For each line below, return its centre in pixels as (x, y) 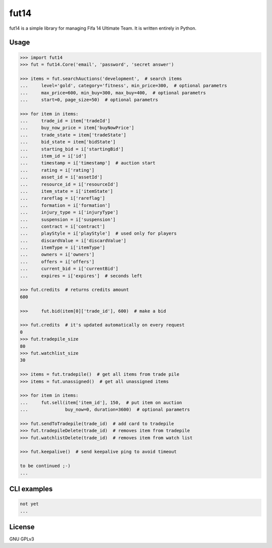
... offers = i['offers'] (57, 261)
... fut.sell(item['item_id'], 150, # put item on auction (101, 402)
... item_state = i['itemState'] (66, 191)
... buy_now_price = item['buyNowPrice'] (77, 128)
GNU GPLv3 (22, 539)
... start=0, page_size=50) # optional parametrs (89, 100)
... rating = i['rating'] (57, 170)
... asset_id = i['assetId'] (61, 177)
